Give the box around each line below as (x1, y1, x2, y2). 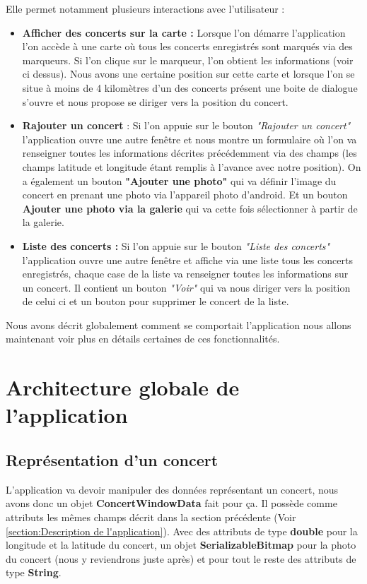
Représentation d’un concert (6, 449, 219, 471)
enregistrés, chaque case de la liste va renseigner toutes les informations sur (22, 266, 349, 281)
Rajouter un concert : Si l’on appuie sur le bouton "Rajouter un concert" (22, 118, 351, 133)
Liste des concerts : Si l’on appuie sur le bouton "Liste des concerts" (22, 238, 330, 253)
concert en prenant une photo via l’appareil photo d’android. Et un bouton (22, 187, 348, 202)
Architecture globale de (6, 373, 240, 402)
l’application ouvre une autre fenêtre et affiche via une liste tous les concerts (22, 252, 353, 267)
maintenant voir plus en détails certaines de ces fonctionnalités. (6, 331, 280, 346)
